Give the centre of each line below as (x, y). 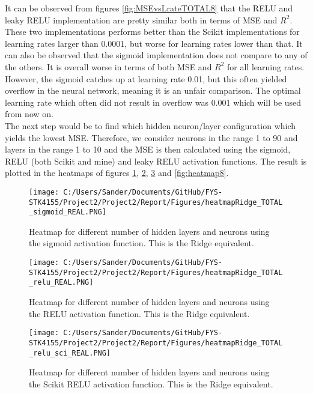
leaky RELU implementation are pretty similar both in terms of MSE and (141, 20)
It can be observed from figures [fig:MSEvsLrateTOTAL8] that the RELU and (149, 8)
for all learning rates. (266, 66)
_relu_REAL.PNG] (61, 283)
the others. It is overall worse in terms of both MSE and (108, 66)
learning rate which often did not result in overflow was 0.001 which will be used (153, 102)
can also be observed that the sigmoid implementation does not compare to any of (156, 55)
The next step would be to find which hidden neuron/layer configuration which (150, 125)
